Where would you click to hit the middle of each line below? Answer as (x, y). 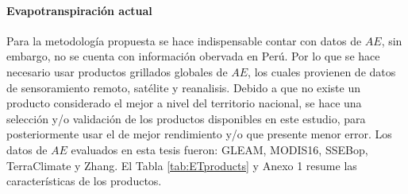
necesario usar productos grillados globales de (117, 71)
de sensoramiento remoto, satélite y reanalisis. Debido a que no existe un (184, 87)
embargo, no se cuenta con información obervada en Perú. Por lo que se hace (193, 56)
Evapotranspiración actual (79, 10)
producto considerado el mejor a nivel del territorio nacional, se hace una (184, 103)
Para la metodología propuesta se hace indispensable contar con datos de (184, 40)
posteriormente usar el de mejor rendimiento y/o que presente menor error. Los (199, 134)
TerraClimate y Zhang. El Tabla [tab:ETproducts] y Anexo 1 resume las (182, 165)
